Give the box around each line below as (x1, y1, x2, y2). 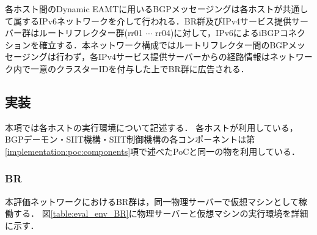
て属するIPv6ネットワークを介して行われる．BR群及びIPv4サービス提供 (5, 14, 292, 27)
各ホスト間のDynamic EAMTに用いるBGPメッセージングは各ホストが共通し (5, 2, 308, 15)
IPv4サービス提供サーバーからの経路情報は (98, 50, 270, 63)
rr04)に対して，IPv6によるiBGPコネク (155, 26, 305, 39)
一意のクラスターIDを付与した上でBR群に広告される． (30, 62, 249, 75)
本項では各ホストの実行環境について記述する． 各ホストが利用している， (5, 121, 298, 133)
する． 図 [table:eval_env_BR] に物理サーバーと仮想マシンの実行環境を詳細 (13, 207, 308, 220)
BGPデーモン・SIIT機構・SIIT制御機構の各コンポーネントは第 (5, 133, 255, 146)
